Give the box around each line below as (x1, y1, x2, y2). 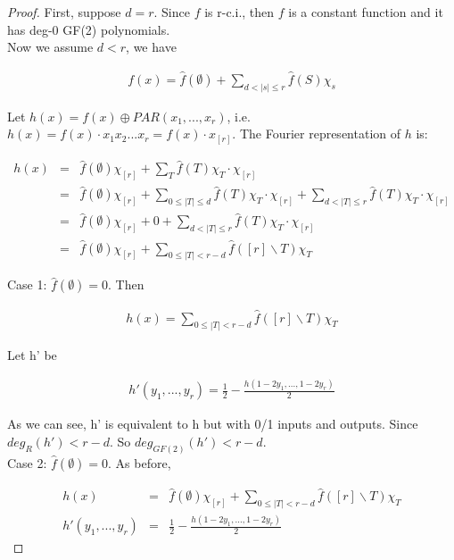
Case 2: (7, 453, 47, 472)
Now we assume (7, 38, 94, 56)
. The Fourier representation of (232, 124, 401, 143)
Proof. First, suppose (7, 3, 121, 21)
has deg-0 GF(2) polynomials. (7, 20, 170, 38)
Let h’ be (7, 345, 57, 364)
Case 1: (7, 275, 47, 294)
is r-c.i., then (204, 3, 275, 21)
